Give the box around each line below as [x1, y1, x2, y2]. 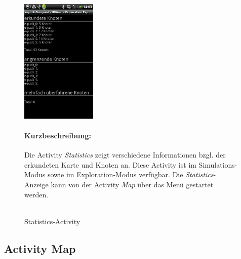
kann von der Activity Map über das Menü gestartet [51, 179, 214, 189]
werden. [24, 189, 49, 199]
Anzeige [24, 179, 49, 189]
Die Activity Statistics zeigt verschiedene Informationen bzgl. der [24, 149, 226, 160]
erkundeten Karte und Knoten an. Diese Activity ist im [24, 159, 196, 170]
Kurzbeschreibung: [24, 130, 91, 140]
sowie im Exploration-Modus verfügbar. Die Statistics [47, 169, 214, 180]
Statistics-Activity [24, 216, 81, 226]
